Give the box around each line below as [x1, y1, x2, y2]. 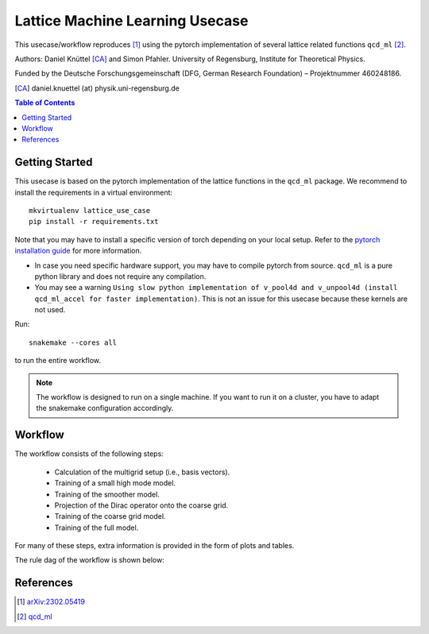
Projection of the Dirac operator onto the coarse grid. [54, 501, 229, 510]
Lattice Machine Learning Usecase [14, 12, 249, 29]
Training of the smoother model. [54, 489, 160, 499]
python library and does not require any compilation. [34, 271, 207, 281]
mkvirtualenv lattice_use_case [29, 206, 151, 215]
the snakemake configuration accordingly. [36, 404, 174, 413]
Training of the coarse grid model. [54, 512, 166, 521]
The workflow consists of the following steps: [14, 449, 164, 458]
